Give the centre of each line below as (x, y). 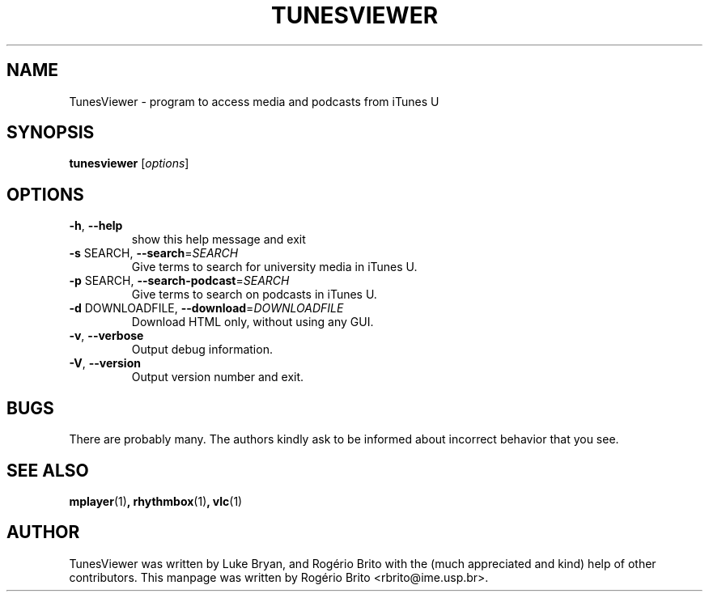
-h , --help (96, 226)
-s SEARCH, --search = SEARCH (154, 253)
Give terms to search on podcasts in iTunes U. (254, 295)
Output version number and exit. (218, 377)
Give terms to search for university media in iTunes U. (274, 267)
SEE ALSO (48, 470)
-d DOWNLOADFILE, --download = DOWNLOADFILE (206, 308)
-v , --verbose (106, 336)
